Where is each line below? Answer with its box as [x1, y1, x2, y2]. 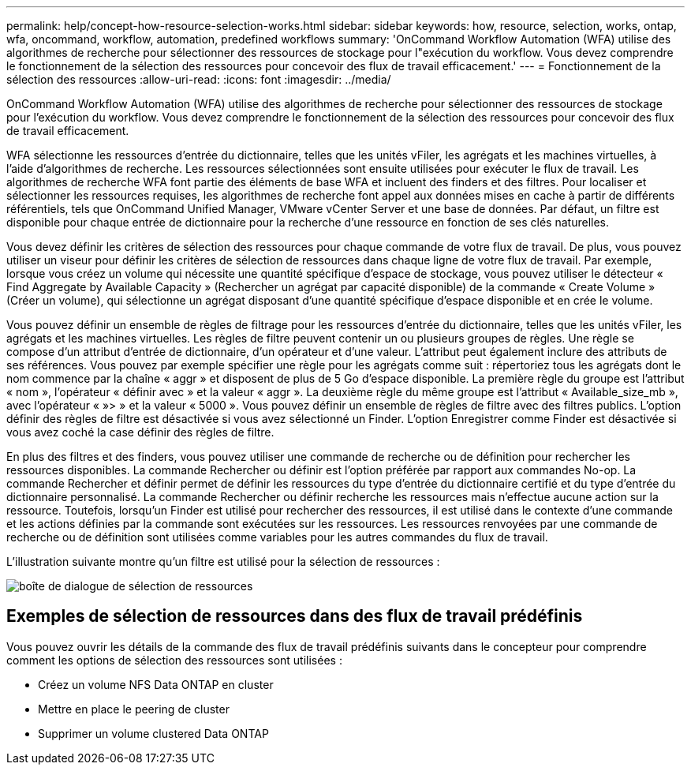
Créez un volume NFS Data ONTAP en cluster [38, 677, 274, 691]
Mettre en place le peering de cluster [38, 702, 230, 716]
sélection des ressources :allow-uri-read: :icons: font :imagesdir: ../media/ [6, 73, 391, 86]
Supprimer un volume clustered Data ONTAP [38, 726, 269, 740]
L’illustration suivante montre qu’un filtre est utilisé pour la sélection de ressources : [6, 555, 440, 568]
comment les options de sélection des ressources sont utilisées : [6, 653, 342, 667]
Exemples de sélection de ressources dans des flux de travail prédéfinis [6, 606, 583, 627]
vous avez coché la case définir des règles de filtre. [6, 425, 275, 439]
